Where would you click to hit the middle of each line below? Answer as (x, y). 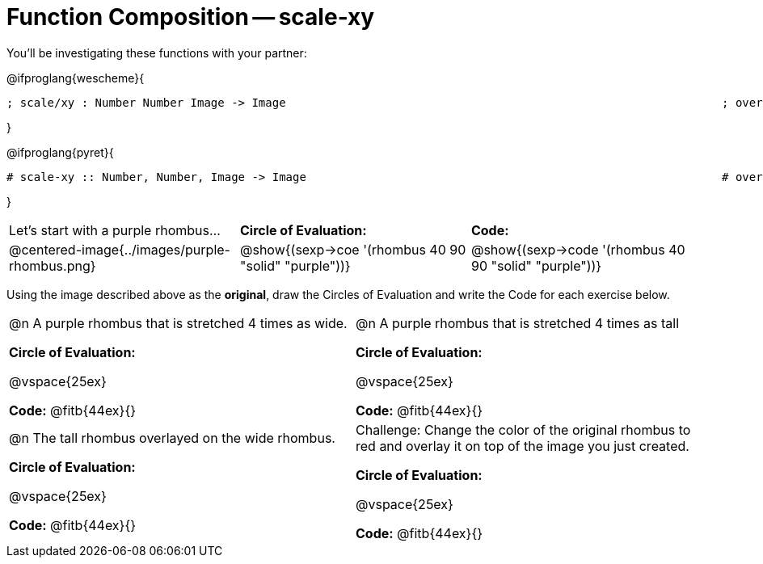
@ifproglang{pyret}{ (60, 152)
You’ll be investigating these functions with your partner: (157, 53)
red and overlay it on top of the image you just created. (523, 446)
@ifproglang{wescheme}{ (76, 78)
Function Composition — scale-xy (191, 17)
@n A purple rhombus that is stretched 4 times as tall (518, 323)
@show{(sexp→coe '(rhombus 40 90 (353, 249)
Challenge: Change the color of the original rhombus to (523, 429)
